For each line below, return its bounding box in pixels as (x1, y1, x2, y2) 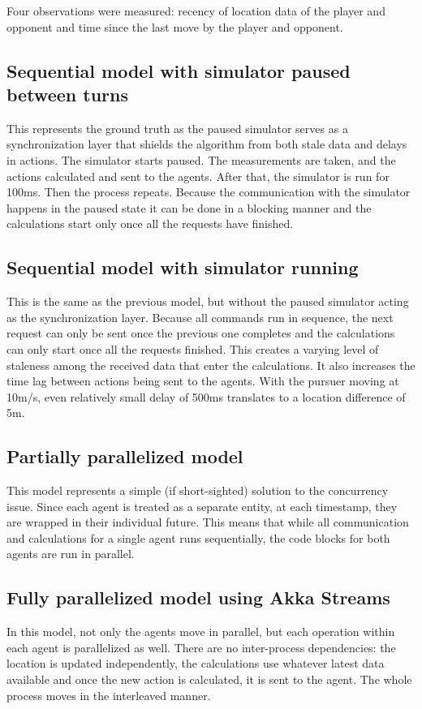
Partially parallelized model (6, 444, 243, 469)
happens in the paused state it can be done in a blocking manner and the (6, 199, 372, 216)
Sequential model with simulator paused (6, 58, 351, 83)
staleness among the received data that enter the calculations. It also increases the (6, 356, 416, 373)
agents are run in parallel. (6, 545, 135, 562)
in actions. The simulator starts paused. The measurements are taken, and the (6, 151, 396, 168)
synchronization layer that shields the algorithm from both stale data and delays (6, 135, 407, 153)
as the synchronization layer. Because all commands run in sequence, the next (6, 308, 394, 325)
